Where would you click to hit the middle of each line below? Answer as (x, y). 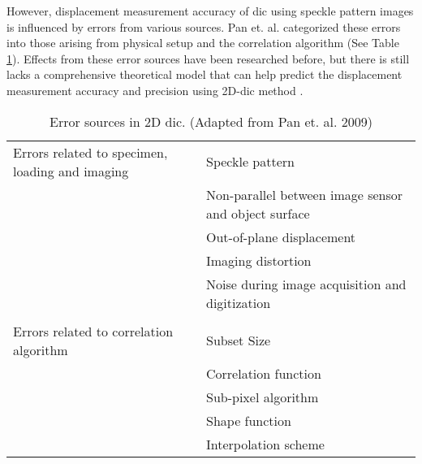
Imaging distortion (259, 260)
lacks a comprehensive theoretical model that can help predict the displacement (205, 74)
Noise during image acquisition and (306, 284)
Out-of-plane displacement (281, 236)
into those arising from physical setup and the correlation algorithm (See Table (203, 43)
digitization (239, 302)
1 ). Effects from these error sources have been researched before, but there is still (208, 58)
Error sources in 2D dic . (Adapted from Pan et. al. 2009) (211, 121)
